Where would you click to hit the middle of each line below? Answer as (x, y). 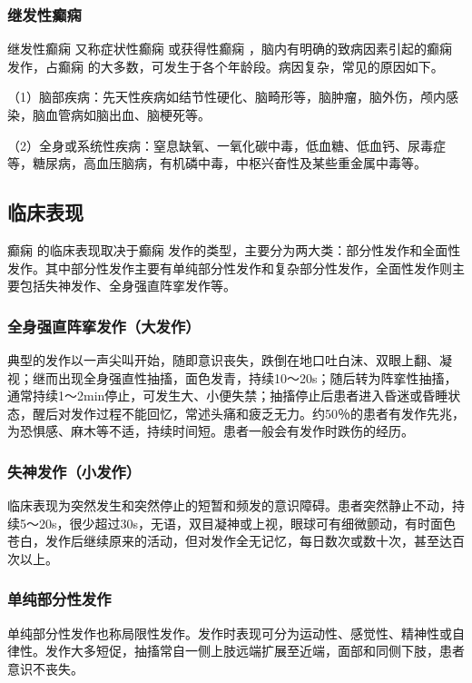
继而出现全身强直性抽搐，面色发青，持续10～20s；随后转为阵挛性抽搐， (245, 377)
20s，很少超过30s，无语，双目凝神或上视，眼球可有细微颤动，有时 (235, 523)
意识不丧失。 (45, 668)
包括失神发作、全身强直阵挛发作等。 (128, 286)
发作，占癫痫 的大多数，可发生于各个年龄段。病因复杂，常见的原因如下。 (226, 66)
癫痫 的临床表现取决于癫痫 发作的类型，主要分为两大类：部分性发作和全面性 (234, 249)
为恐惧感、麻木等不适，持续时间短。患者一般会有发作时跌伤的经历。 (211, 431)
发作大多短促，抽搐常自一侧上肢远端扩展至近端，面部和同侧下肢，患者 (255, 651)
